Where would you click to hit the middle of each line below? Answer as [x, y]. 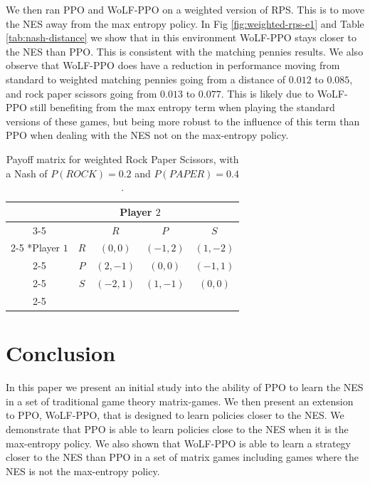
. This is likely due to [268, 93]
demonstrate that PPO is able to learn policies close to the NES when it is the [177, 429]
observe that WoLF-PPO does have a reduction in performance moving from [173, 65]
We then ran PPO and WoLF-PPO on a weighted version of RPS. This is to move [185, 9]
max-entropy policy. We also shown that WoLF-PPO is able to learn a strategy [178, 443]
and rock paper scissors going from [81, 93]
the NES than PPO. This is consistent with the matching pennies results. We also [185, 51]
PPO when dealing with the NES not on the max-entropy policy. [147, 135]
